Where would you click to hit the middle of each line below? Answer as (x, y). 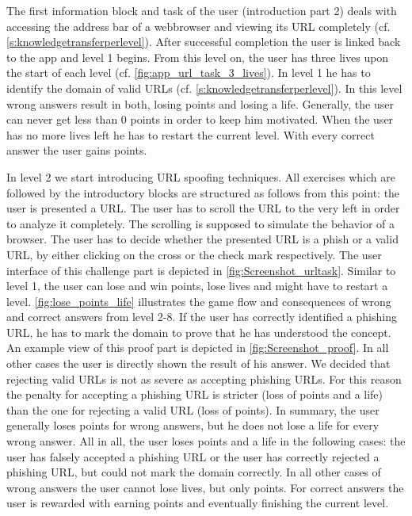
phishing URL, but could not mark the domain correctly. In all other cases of (194, 472)
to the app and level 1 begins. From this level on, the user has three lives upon (198, 57)
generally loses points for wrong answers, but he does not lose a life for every (193, 425)
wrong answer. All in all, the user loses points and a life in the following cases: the (206, 441)
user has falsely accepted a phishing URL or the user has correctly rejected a (193, 456)
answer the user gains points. (77, 150)
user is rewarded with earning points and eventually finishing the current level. (198, 503)
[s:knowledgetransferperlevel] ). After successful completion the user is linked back (204, 42)
